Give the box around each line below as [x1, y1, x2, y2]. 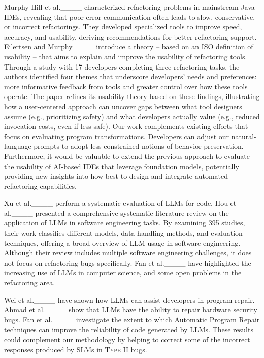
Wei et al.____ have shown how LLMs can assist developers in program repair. [4, 294, 255, 305]
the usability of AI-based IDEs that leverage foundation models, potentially [4, 160, 239, 171]
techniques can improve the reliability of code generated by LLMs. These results [4, 324, 253, 335]
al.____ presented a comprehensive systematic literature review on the [4, 207, 229, 218]
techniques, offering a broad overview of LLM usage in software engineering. [4, 237, 241, 248]
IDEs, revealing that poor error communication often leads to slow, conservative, [4, 11, 255, 22]
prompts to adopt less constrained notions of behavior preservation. [34, 141, 244, 151]
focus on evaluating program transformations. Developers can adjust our [4, 131, 229, 141]
